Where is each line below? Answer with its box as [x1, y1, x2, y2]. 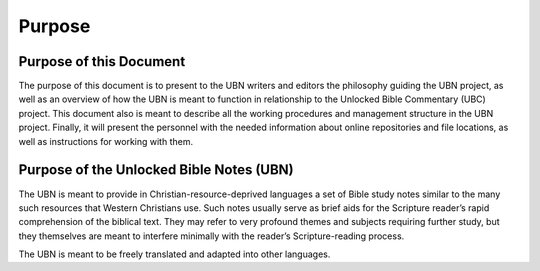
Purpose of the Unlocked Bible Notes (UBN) [18, 161, 294, 179]
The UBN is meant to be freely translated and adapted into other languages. [18, 248, 331, 260]
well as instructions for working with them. [18, 135, 194, 147]
